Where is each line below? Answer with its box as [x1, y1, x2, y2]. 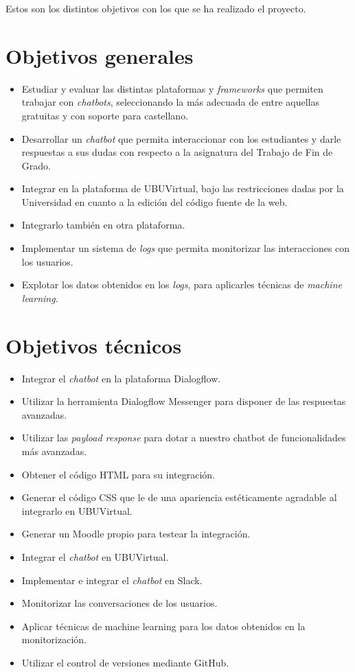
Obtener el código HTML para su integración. [21, 467, 215, 481]
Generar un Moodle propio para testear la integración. [21, 526, 251, 541]
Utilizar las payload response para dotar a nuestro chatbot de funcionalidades [21, 430, 346, 445]
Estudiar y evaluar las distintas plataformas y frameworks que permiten [21, 81, 323, 95]
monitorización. [21, 632, 87, 647]
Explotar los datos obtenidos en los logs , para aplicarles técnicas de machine [21, 277, 342, 292]
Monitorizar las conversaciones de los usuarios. [21, 596, 218, 610]
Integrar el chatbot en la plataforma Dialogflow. [21, 371, 221, 385]
